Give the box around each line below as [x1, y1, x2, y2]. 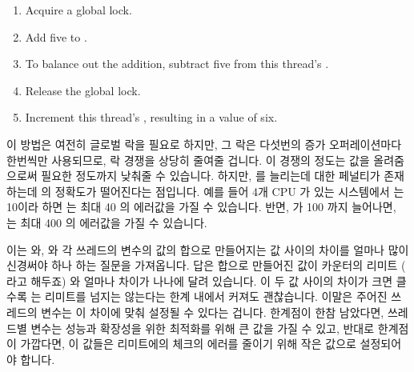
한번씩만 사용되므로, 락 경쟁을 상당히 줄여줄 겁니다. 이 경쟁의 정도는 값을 [6, 151, 370, 168]
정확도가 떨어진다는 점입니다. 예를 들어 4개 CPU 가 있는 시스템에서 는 [54, 182, 404, 199]
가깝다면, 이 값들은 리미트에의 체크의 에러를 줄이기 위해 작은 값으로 [20, 335, 356, 352]
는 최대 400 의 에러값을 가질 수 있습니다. [6, 214, 207, 230]
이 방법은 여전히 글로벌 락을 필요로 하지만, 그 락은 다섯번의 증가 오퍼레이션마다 [6, 135, 402, 152]
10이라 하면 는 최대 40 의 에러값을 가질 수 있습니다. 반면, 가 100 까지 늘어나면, [6, 198, 396, 215]
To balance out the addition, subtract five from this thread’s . [25, 55, 329, 72]
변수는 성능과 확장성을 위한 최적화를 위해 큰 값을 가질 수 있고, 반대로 [30, 319, 375, 336]
